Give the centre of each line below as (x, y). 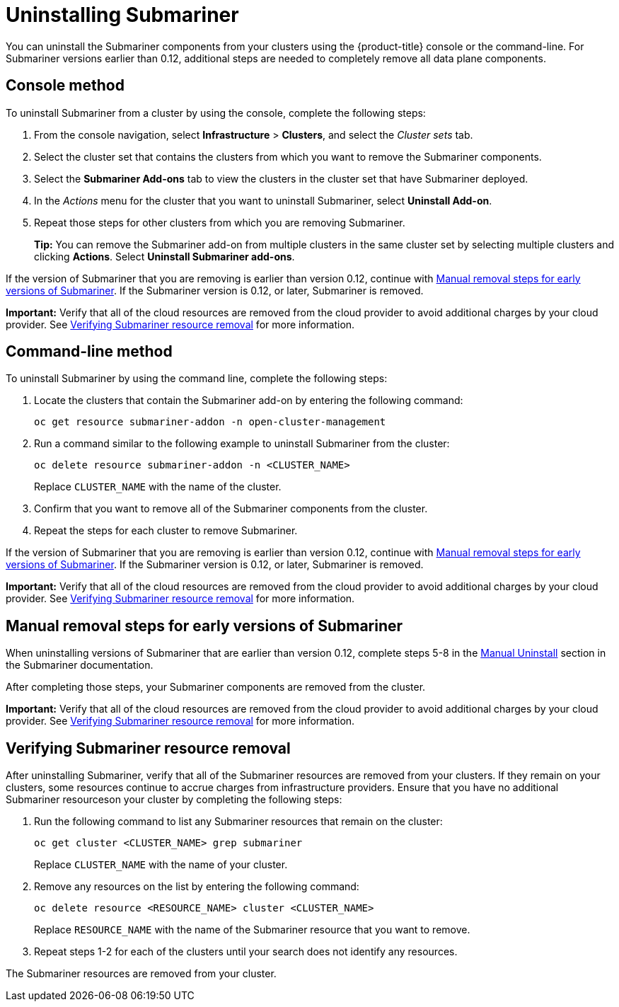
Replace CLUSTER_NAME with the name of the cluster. (158, 487)
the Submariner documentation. (80, 665)
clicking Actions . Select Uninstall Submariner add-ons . (164, 256)
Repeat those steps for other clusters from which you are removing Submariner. (220, 222)
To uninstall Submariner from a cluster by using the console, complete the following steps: (216, 113)
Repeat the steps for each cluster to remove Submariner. (166, 531)
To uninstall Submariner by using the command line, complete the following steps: (197, 379)
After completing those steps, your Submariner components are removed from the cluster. (216, 687)
